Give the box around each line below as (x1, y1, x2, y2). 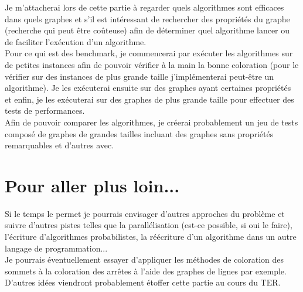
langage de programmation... (5, 242, 108, 254)
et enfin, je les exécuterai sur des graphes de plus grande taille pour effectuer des (5, 93, 294, 105)
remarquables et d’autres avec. (5, 139, 114, 151)
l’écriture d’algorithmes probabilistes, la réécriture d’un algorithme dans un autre (5, 230, 297, 243)
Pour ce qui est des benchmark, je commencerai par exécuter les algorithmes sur (5, 47, 293, 59)
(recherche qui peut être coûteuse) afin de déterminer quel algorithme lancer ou (5, 24, 290, 36)
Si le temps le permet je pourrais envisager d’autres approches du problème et (5, 207, 285, 219)
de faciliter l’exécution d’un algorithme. (5, 35, 147, 47)
